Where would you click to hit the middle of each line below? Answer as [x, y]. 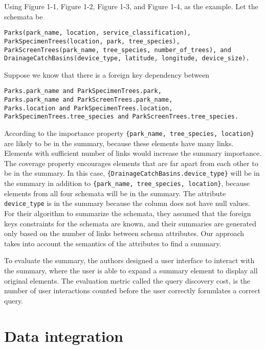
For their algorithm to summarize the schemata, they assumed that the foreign [128, 213]
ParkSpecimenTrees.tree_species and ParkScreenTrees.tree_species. [122, 117]
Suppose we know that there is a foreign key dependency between [107, 74]
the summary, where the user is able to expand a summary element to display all [131, 270]
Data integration [64, 335]
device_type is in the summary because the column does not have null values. [127, 203]
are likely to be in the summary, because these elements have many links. [119, 143]
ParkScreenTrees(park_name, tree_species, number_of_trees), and [118, 50]
